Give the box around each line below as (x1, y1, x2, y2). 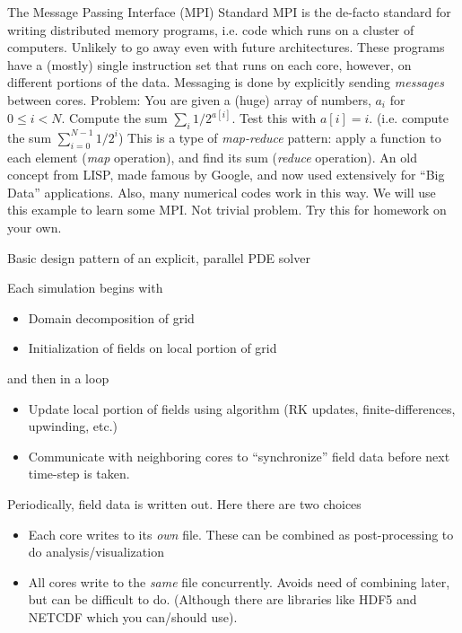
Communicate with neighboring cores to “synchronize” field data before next (28, 446, 450, 465)
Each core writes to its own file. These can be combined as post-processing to (28, 524, 454, 543)
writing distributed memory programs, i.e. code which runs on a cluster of (7, 20, 414, 39)
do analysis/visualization (28, 542, 164, 561)
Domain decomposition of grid (28, 308, 195, 327)
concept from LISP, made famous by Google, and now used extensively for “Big (7, 165, 445, 184)
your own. (7, 217, 62, 236)
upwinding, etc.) (28, 417, 118, 435)
